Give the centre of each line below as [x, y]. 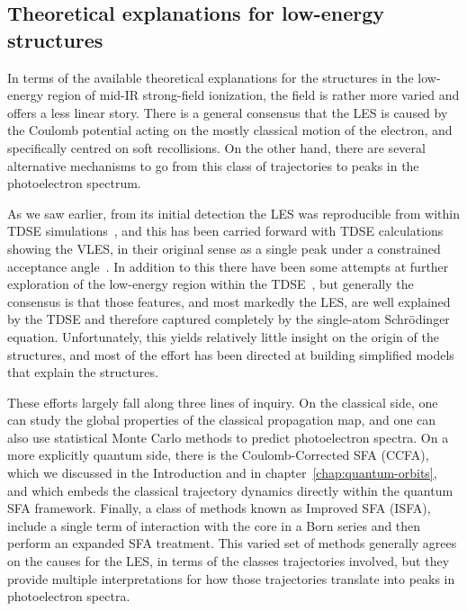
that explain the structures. [83, 372]
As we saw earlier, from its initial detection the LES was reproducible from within [233, 213]
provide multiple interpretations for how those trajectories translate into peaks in [231, 578]
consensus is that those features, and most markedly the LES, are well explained [229, 301]
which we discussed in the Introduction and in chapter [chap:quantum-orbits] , [222, 473]
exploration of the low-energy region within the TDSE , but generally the [211, 284]
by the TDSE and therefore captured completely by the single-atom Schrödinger [229, 319]
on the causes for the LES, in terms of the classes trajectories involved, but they [229, 561]
